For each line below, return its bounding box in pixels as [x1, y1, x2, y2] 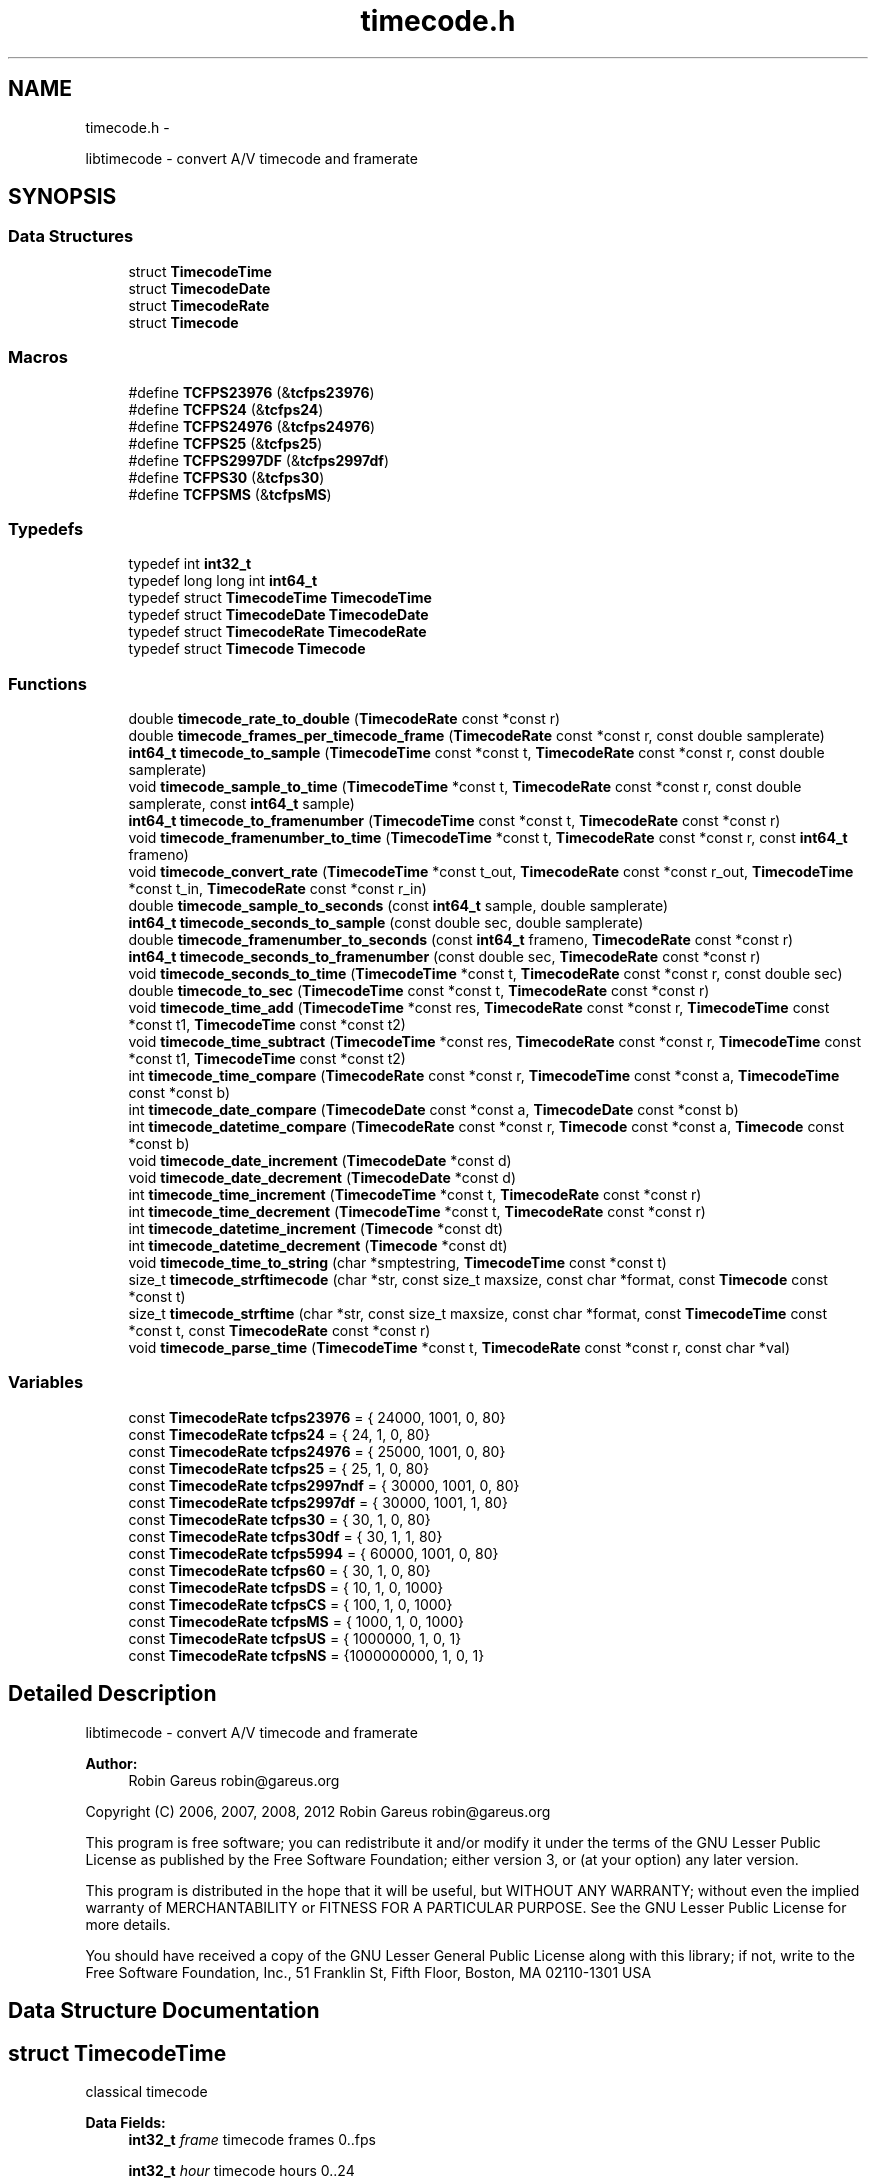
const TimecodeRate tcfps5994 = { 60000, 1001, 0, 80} [128, 1544, 499, 1562]
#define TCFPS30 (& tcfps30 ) [128, 468, 325, 486]
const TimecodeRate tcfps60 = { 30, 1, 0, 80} [128, 1561, 431, 1579]
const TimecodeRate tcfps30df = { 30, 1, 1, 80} [128, 1527, 443, 1545]
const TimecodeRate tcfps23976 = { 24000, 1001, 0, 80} [128, 1408, 506, 1426]
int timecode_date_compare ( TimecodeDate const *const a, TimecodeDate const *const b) [128, 1101, 739, 1119]
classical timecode [85, 2082, 208, 2100]
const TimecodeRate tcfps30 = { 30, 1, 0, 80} [128, 1510, 431, 1528]
